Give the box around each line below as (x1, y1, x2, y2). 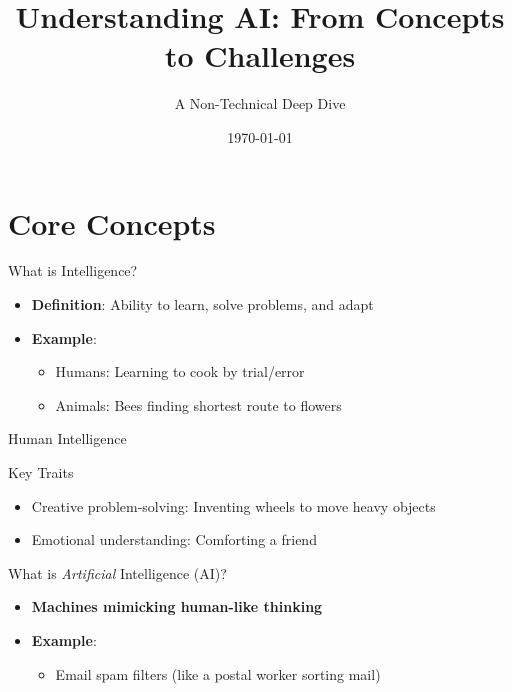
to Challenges (164, 35, 356, 76)
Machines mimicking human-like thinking (31, 596, 323, 617)
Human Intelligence (8, 428, 127, 449)
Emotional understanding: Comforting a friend (31, 529, 317, 550)
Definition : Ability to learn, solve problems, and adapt (31, 294, 374, 315)
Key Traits (8, 462, 74, 482)
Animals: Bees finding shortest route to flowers (55, 394, 342, 415)
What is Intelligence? (8, 260, 138, 281)
